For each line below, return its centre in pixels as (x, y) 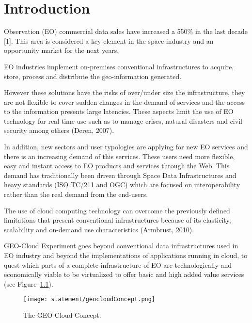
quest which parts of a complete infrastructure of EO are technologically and (118, 265)
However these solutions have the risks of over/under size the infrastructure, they (125, 92)
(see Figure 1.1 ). (29, 283)
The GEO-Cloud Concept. (62, 315)
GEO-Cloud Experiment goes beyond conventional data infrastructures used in (121, 246)
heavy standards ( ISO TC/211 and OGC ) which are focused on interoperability (122, 185)
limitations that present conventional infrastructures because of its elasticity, (118, 220)
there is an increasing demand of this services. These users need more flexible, (119, 156)
